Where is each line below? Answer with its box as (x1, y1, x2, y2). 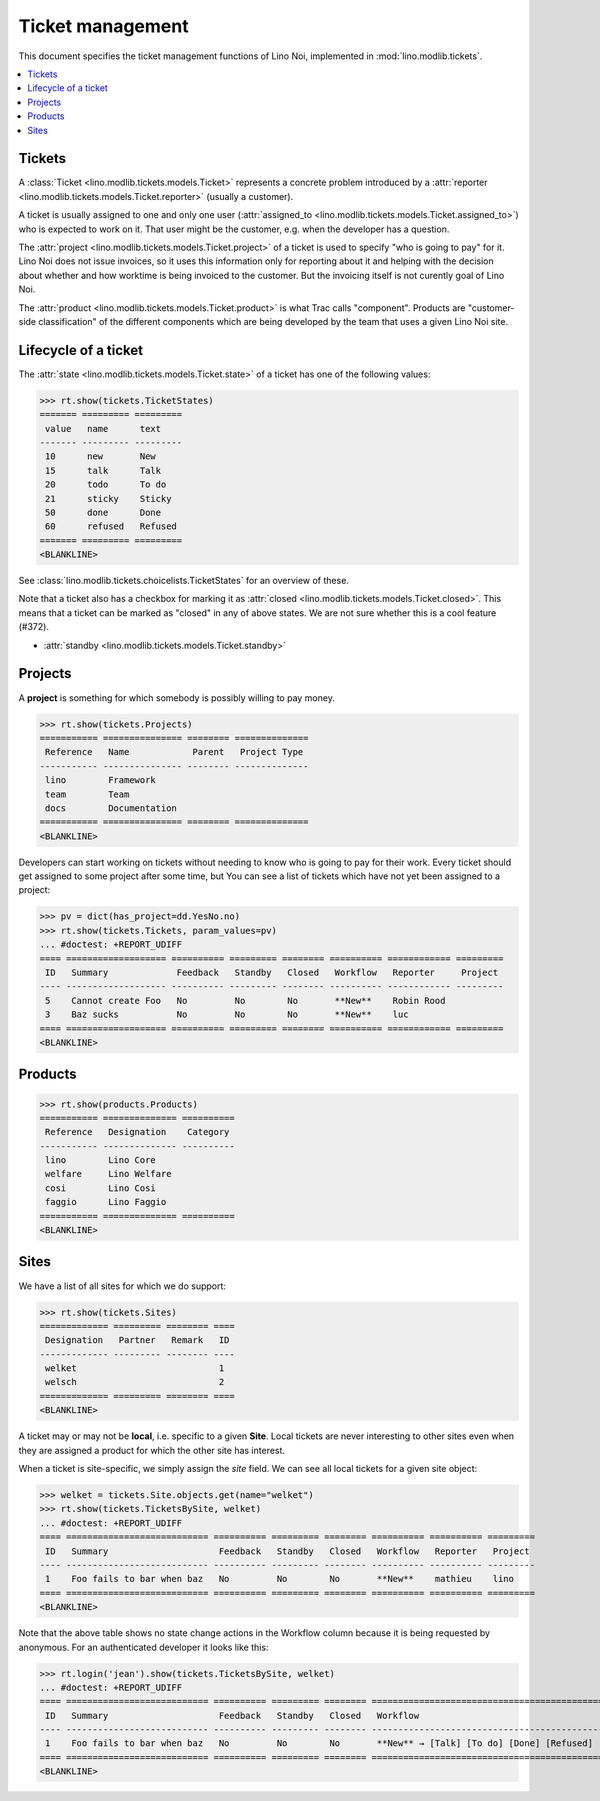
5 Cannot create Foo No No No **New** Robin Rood (45, 995, 446, 1006)
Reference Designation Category (45, 1126, 230, 1138)
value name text (45, 423, 162, 434)
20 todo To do (45, 479, 167, 490)
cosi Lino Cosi (45, 1182, 157, 1194)
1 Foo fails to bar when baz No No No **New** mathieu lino (45, 1573, 515, 1585)
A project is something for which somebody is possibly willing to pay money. (18, 691, 335, 704)
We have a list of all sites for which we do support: (18, 1280, 227, 1292)
